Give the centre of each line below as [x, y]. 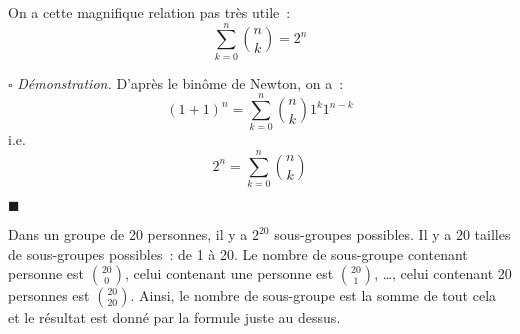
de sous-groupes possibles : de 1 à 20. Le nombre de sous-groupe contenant [238, 253]
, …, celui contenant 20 [443, 273]
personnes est [49, 295]
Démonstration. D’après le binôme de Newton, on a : [180, 82]
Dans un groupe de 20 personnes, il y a [128, 234]
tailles [492, 234]
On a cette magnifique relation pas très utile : [149, 12]
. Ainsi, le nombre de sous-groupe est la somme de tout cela [313, 295]
